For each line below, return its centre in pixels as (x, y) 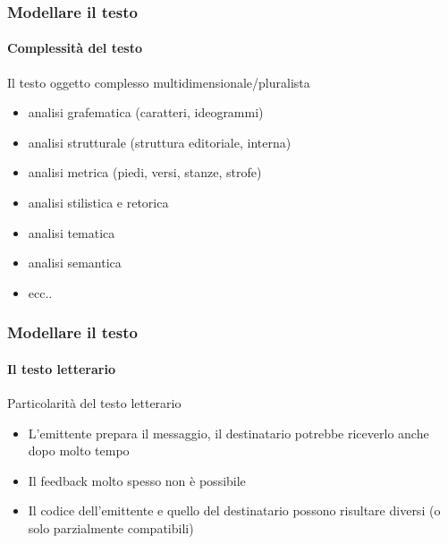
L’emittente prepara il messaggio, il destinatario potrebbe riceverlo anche (228, 433)
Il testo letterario (61, 368)
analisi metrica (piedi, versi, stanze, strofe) (145, 172)
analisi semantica (75, 263)
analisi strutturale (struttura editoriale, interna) (160, 142)
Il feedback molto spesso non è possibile (137, 480)
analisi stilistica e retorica (98, 203)
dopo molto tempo (79, 450)
